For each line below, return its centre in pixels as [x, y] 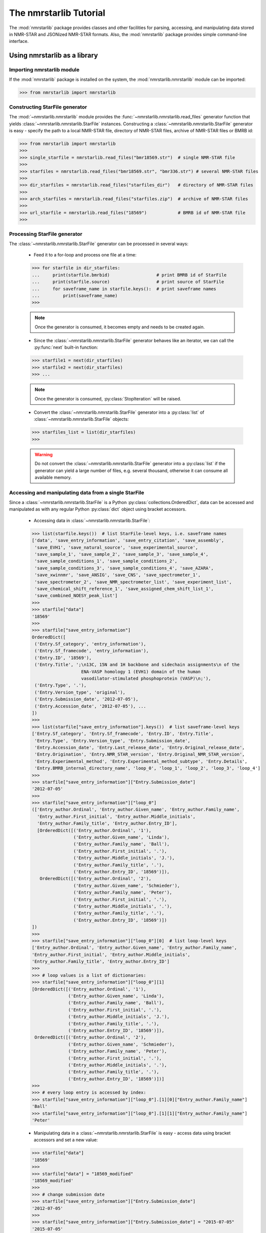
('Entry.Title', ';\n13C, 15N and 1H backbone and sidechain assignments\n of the [137, 665]
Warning [44, 454]
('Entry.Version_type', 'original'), [80, 692]
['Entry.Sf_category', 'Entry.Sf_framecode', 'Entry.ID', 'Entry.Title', [123, 734]
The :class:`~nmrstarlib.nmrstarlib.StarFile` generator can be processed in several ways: [99, 244]
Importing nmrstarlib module [44, 70]
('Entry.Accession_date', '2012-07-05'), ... [90, 706]
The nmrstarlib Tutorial [57, 13]
